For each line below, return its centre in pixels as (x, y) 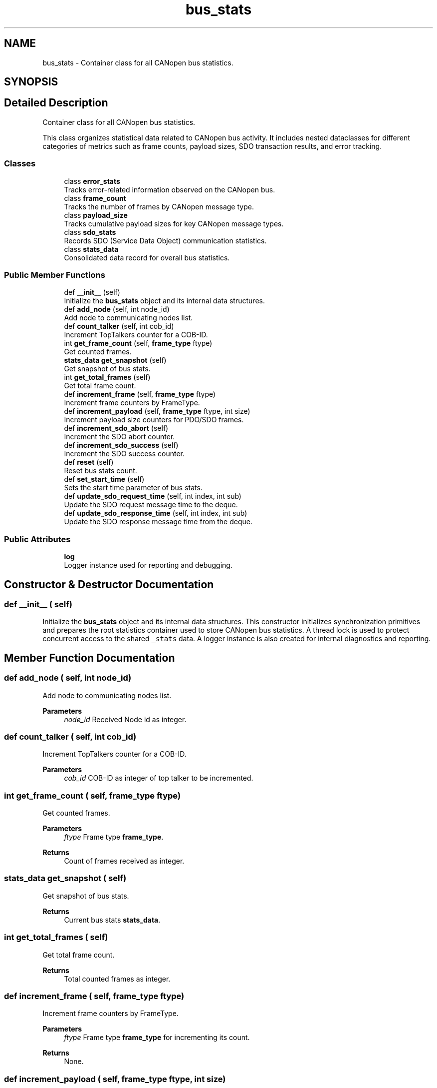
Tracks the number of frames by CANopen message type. (159, 206)
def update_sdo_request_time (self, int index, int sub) (153, 496)
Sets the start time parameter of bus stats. (133, 488)
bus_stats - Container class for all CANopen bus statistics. (138, 62)
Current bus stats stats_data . (112, 920)
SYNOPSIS (31, 82)
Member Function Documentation (90, 658)
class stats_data (91, 249)
